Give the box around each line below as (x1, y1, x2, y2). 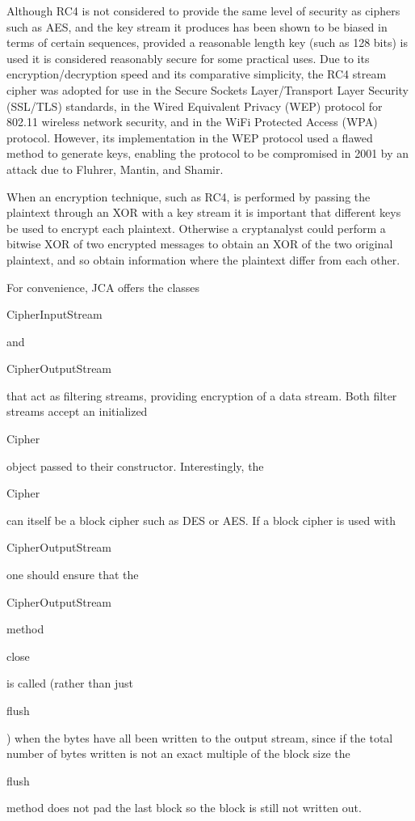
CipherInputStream (6, 306, 103, 323)
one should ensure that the (6, 566, 139, 583)
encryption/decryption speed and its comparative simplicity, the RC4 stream (6, 66, 387, 83)
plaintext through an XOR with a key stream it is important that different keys (6, 204, 401, 221)
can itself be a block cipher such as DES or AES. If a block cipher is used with (6, 511, 396, 528)
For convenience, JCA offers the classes (6, 278, 200, 295)
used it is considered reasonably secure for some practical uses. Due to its (6, 49, 370, 66)
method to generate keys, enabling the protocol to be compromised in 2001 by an (6, 145, 409, 162)
